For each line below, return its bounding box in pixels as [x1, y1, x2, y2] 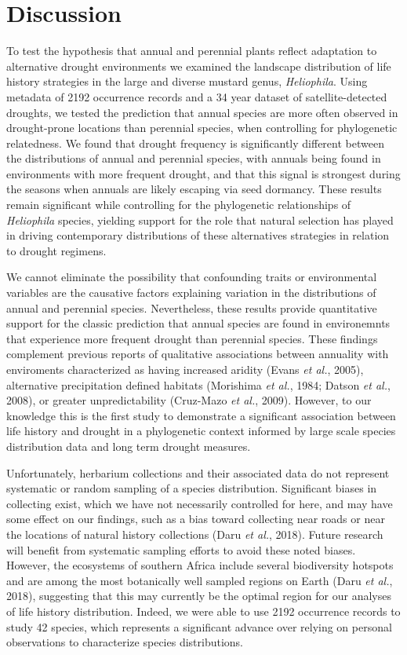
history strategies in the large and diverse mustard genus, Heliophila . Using [6, 73, 368, 90]
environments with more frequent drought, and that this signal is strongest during [6, 165, 401, 181]
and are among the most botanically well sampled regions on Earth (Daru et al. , [6, 572, 393, 588]
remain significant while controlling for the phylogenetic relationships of [6, 196, 351, 213]
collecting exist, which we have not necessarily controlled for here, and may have [6, 495, 393, 511]
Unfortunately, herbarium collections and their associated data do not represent [6, 464, 390, 481]
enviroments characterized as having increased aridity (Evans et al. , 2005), [6, 361, 364, 377]
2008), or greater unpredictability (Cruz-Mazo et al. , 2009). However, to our [6, 392, 372, 408]
